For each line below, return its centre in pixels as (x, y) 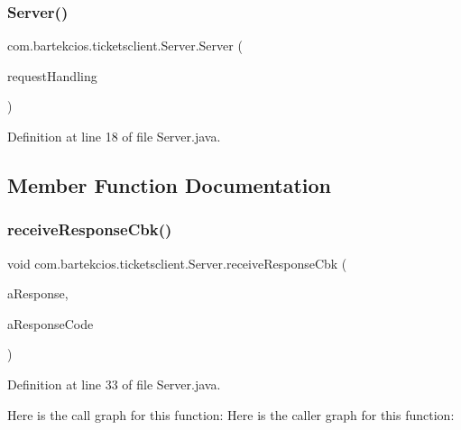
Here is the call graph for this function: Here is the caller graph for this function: (231, 414)
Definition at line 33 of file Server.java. (114, 384)
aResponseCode (51, 323)
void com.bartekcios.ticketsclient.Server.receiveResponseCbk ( (177, 263)
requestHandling (52, 75)
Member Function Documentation (170, 184)
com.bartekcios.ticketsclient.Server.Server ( (125, 46)
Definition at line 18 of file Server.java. (114, 136)
